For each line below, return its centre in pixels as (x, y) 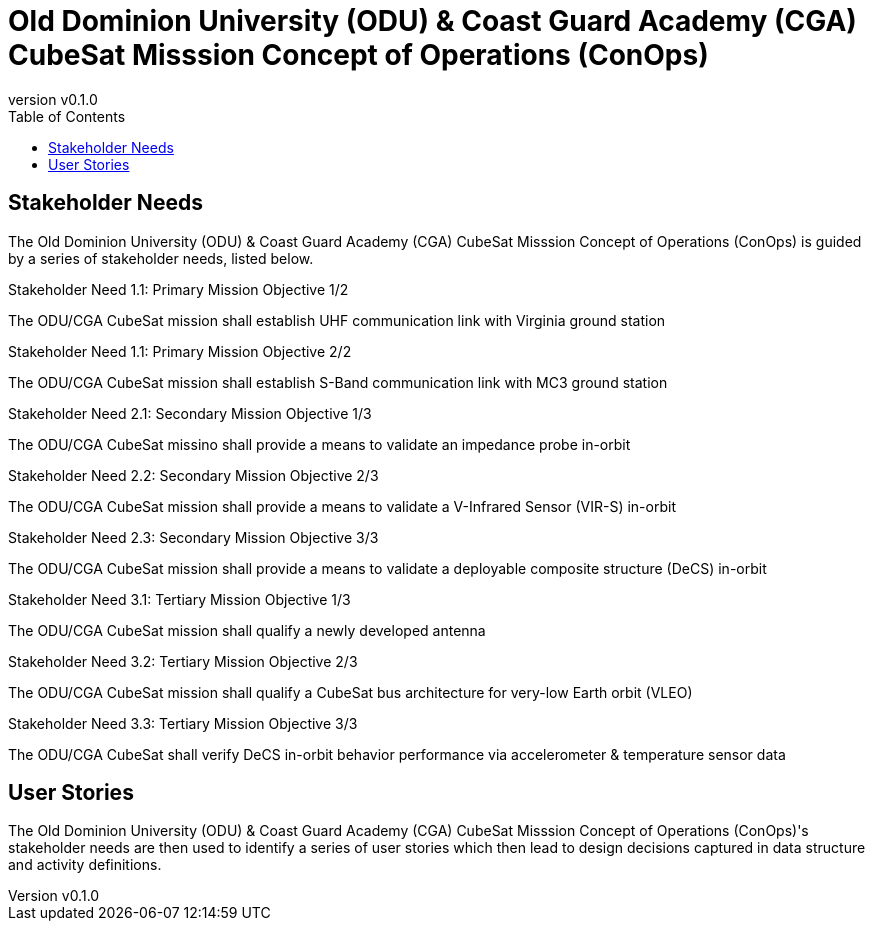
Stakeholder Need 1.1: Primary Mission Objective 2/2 (180, 351)
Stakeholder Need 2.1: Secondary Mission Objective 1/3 (190, 413)
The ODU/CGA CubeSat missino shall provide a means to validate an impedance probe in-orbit (319, 444)
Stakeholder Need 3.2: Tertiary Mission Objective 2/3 (183, 661)
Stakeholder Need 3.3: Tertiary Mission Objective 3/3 (183, 723)
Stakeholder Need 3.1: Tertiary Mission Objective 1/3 (179, 599)
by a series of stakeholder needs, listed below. (161, 258)
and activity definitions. (85, 865)
